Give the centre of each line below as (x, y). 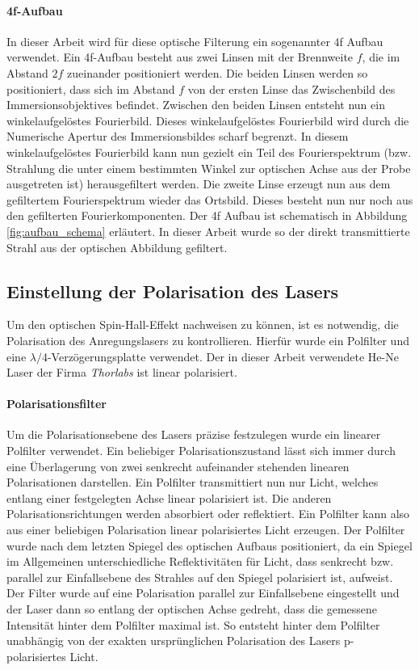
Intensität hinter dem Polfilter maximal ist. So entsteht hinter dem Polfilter (193, 624)
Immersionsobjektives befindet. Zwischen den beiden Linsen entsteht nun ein (196, 105)
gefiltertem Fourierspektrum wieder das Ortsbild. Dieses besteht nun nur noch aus (210, 199)
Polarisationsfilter (57, 404)
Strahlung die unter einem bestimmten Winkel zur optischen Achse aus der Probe (209, 168)
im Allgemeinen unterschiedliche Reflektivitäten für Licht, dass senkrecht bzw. (200, 561)
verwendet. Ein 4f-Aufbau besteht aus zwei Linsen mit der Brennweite (180, 57)
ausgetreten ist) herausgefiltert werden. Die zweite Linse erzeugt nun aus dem (199, 184)
